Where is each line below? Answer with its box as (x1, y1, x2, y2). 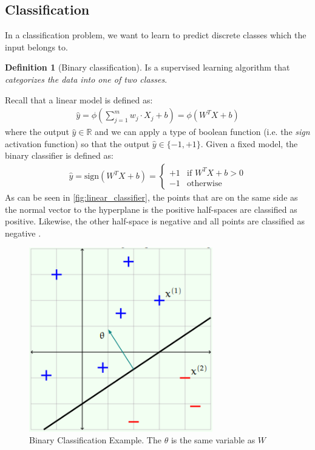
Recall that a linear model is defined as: (5, 93, 153, 106)
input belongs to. (5, 40, 68, 53)
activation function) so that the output (5, 137, 150, 150)
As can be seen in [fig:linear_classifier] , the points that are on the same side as (5, 191, 298, 204)
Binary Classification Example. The (29, 434, 161, 446)
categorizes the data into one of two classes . (5, 72, 168, 85)
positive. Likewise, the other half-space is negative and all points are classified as (5, 215, 305, 227)
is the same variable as (171, 434, 256, 446)
